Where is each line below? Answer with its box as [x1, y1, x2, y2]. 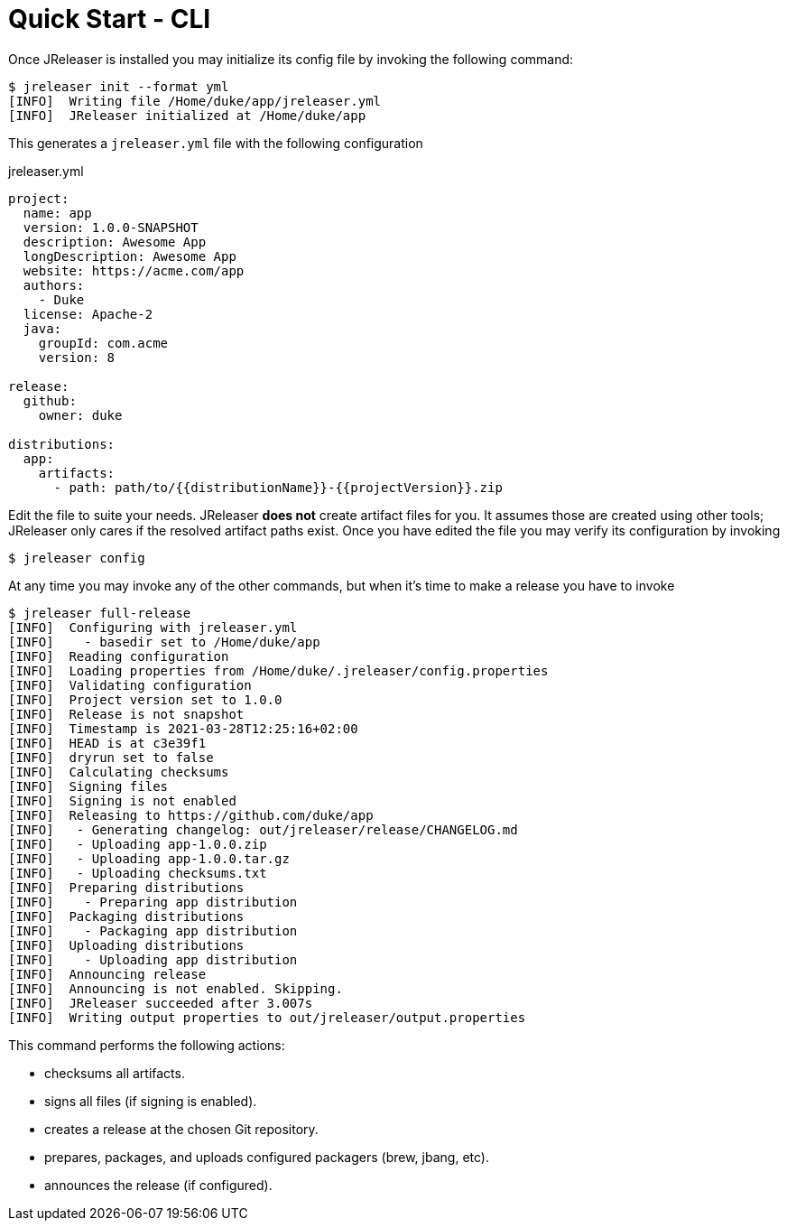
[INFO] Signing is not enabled [8, 793, 236, 808]
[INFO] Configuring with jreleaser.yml [8, 619, 298, 635]
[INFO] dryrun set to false [8, 749, 214, 765]
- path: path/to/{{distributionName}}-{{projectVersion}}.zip [53, 479, 503, 495]
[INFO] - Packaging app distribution [8, 923, 298, 938]
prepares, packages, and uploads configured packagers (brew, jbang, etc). [44, 1149, 489, 1165]
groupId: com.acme [38, 335, 169, 350]
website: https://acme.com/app [23, 263, 245, 278]
